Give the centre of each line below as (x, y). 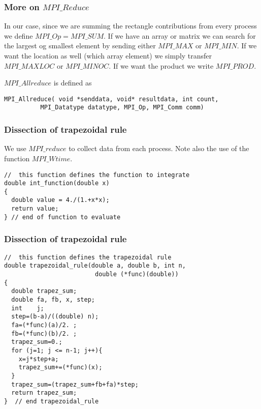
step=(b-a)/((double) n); (55, 317)
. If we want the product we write (161, 65)
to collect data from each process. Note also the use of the (159, 148)
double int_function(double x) (57, 183)
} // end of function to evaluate (62, 217)
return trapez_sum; (44, 393)
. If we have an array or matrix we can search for (180, 35)
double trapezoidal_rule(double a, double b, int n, (95, 266)
